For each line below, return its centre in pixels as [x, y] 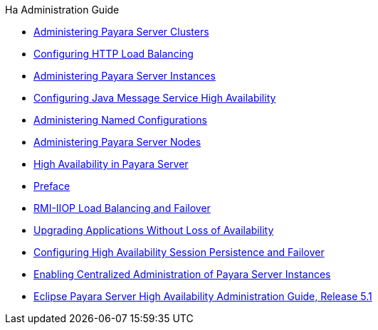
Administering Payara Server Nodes [117, 142]
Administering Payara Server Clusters [121, 32]
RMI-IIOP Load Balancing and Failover [122, 208]
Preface [52, 186]
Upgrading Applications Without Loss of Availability [154, 230]
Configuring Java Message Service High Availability [155, 98]
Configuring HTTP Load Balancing [114, 54]
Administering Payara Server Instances [125, 76]
